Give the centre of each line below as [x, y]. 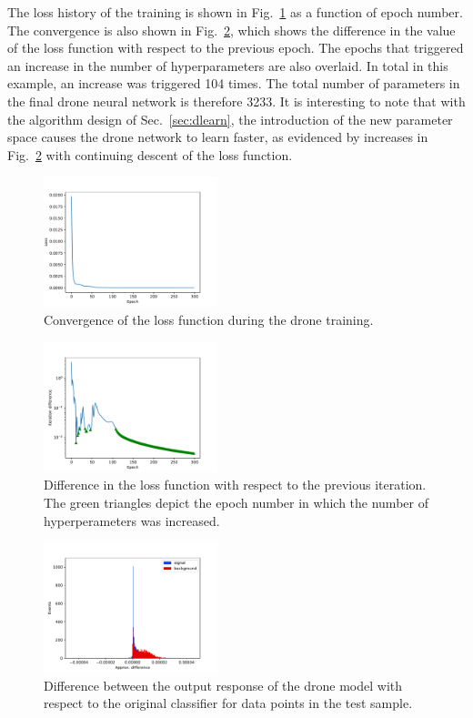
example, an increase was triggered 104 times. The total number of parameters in [234, 83]
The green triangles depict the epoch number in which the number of [236, 502]
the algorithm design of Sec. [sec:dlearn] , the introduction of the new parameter [230, 119]
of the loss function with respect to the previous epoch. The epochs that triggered [236, 48]
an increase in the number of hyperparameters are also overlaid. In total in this [228, 65]
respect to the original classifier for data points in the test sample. [228, 703]
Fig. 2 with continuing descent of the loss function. [150, 154]
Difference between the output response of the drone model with [223, 685]
